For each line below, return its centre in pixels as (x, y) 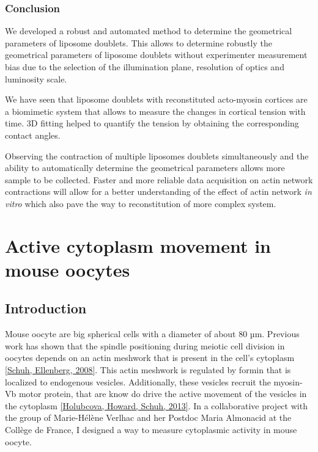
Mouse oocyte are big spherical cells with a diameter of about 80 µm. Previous (152, 334)
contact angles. (33, 135)
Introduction (46, 308)
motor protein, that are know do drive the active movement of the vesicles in (163, 394)
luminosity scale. (36, 78)
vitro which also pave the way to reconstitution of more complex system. (141, 203)
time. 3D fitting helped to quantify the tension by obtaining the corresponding (152, 123)
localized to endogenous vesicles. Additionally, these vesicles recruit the (138, 381)
